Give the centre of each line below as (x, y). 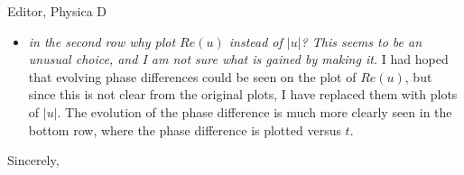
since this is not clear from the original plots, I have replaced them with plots (243, 94)
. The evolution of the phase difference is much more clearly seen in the (255, 111)
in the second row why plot (102, 41)
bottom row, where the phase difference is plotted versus (185, 129)
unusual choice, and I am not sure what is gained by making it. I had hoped (238, 59)
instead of (255, 41)
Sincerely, (33, 160)
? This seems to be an (362, 41)
